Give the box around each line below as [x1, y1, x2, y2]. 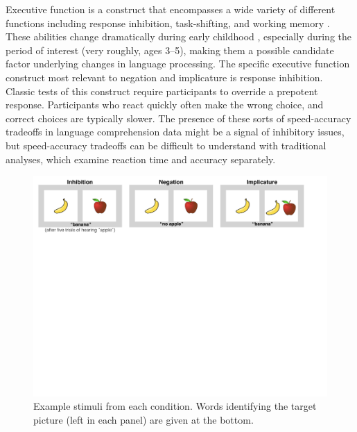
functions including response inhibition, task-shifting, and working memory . [6, 15, 330, 30]
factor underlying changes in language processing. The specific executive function [6, 56, 350, 71]
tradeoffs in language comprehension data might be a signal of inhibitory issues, [6, 124, 345, 139]
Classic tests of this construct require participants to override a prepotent [6, 83, 318, 98]
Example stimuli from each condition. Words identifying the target [33, 399, 317, 413]
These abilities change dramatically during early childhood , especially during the [6, 29, 351, 44]
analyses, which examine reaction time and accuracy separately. [6, 151, 276, 166]
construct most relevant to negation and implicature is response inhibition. [6, 69, 323, 84]
